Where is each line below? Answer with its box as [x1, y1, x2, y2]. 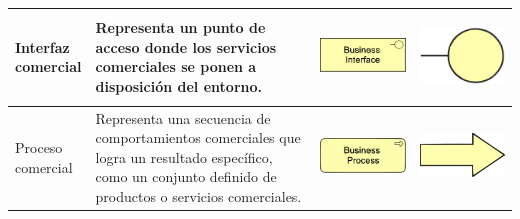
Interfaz [15, 36, 70, 57]
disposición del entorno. [95, 76, 262, 97]
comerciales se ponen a [95, 56, 257, 77]
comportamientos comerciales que [95, 127, 301, 148]
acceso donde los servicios [95, 36, 277, 57]
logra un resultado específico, [95, 146, 273, 167]
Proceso [15, 136, 63, 157]
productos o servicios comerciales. [95, 185, 302, 206]
